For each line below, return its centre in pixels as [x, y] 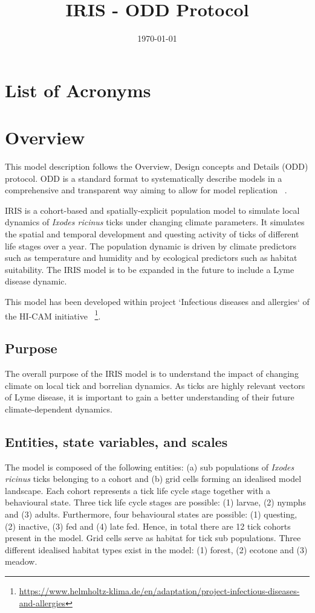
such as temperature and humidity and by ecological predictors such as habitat [151, 258]
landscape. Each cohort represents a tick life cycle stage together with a [138, 490]
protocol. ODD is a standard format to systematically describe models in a [144, 178]
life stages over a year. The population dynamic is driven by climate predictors [151, 246]
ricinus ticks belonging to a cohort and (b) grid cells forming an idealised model [153, 479]
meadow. [21, 561]
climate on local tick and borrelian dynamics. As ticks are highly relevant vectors [155, 385]
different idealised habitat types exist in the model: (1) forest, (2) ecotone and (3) [156, 549]
